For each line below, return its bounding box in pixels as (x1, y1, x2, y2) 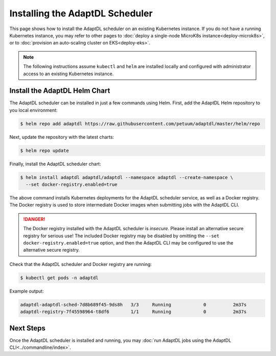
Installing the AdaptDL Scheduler (9, 8, 153, 19)
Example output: (9, 288, 44, 294)
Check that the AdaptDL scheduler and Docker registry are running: (9, 261, 152, 267)
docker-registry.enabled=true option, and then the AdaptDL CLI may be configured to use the (23, 240, 234, 246)
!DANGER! (23, 216, 45, 222)
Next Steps (9, 324, 45, 332)
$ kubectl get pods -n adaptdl (20, 275, 99, 281)
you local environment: (9, 107, 58, 113)
